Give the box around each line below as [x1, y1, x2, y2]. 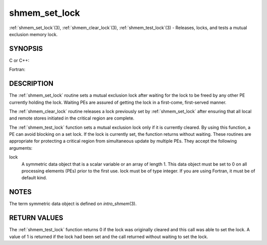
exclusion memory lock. [9, 31, 58, 37]
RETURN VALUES [9, 214, 64, 222]
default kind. [21, 175, 47, 181]
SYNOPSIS [9, 44, 43, 53]
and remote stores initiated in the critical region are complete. [9, 115, 134, 121]
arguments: [9, 145, 33, 151]
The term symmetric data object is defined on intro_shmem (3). [9, 201, 137, 207]
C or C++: [9, 57, 30, 63]
